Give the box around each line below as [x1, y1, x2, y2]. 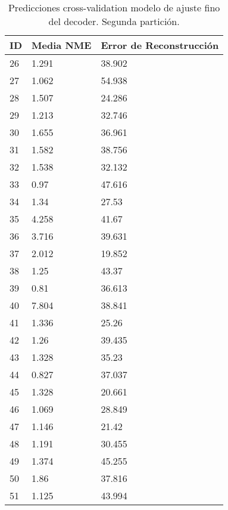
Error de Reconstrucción [101, 38, 219, 52]
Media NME [32, 38, 92, 52]
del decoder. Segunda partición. [48, 14, 180, 28]
